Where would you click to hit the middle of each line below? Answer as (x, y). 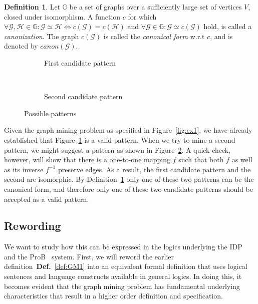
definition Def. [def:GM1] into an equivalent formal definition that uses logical (126, 266)
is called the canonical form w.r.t (154, 36)
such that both (201, 160)
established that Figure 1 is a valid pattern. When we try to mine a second (120, 139)
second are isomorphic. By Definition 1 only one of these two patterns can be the (129, 179)
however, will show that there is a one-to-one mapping (87, 160)
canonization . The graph (42, 36)
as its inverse (24, 169)
